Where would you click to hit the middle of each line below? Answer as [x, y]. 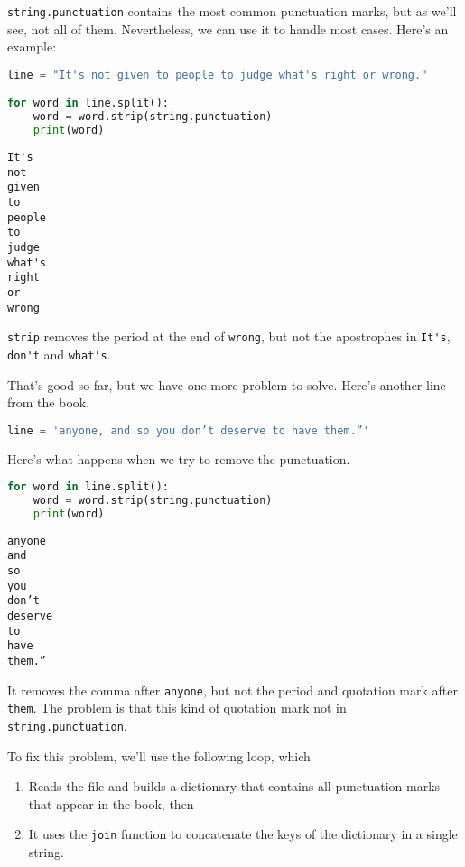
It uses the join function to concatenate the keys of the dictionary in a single [243, 834]
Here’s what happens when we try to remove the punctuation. [179, 458]
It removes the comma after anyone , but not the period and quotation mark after [233, 690]
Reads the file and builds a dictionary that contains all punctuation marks [234, 786]
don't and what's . [59, 354]
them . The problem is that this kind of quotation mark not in [177, 708]
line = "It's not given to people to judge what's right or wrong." [218, 75]
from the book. [49, 402]
